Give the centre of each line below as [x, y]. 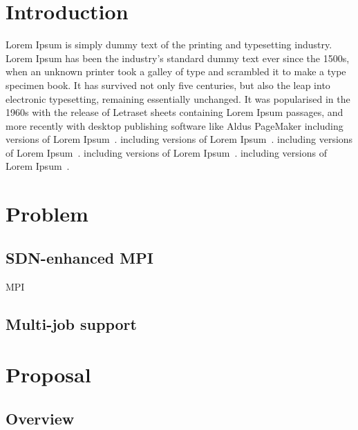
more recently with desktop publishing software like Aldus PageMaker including [175, 125]
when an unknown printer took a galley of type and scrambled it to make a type [176, 71]
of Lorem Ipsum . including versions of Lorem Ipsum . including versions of [166, 152]
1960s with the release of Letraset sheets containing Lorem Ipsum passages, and [175, 112]
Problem [47, 214]
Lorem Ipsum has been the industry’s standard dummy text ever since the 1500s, [178, 58]
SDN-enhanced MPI [79, 257]
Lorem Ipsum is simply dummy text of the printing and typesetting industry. [169, 45]
